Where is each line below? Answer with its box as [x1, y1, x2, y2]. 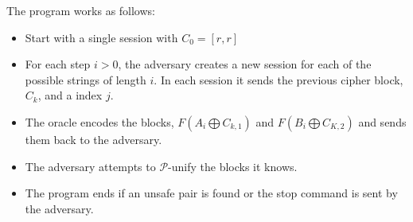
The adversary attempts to [25, 158, 156, 174]
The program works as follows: [6, 2, 155, 18]
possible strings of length [25, 71, 146, 88]
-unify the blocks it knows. [168, 158, 298, 174]
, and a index [37, 87, 103, 103]
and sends [358, 113, 407, 130]
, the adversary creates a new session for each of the [118, 56, 372, 72]
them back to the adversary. [25, 130, 162, 147]
